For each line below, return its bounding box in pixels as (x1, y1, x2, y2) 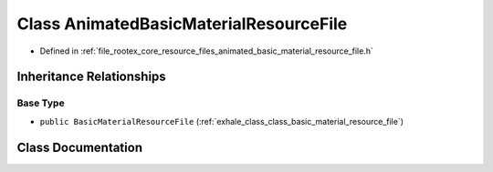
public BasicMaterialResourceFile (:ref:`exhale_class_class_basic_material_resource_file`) (39, 116, 404, 126)
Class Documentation (16, 139, 143, 155)
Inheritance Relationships (16, 69, 166, 85)
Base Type (16, 96, 65, 109)
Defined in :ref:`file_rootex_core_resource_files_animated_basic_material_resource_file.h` (39, 46, 373, 56)
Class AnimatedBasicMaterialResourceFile (16, 14, 348, 34)
